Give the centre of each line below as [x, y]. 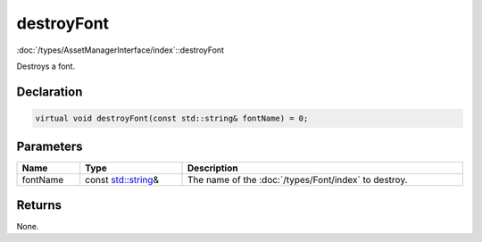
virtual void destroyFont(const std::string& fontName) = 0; [172, 118]
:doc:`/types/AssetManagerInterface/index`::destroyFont [120, 50]
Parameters [50, 147]
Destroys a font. [46, 66]
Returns [39, 205]
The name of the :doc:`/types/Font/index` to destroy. [298, 180]
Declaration [50, 92]
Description [213, 168]
